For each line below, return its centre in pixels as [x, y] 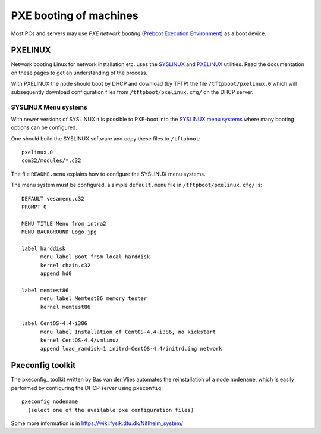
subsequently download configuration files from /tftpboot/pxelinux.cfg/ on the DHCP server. [132, 92]
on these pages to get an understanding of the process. [79, 73]
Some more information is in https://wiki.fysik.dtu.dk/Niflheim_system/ [97, 423]
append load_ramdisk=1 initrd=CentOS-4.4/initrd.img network [131, 349]
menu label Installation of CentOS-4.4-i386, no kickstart [128, 332]
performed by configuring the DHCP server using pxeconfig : [87, 388]
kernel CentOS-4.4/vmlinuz [79, 340]
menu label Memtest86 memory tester [94, 299]
